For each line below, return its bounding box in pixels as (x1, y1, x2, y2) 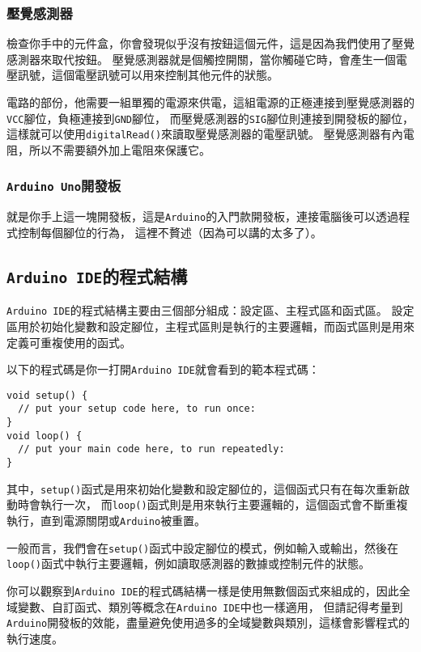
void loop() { (6, 430, 83, 442)
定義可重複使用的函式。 (6, 333, 131, 350)
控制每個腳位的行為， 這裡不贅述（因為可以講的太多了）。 (17, 223, 322, 240)
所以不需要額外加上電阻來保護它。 (28, 141, 210, 158)
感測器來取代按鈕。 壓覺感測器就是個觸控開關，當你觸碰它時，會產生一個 (6, 50, 396, 67)
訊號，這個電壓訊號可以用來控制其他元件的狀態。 (17, 66, 279, 83)
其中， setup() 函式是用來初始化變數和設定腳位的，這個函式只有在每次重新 (6, 480, 399, 497)
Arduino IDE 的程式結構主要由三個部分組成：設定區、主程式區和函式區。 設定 (6, 302, 415, 319)
